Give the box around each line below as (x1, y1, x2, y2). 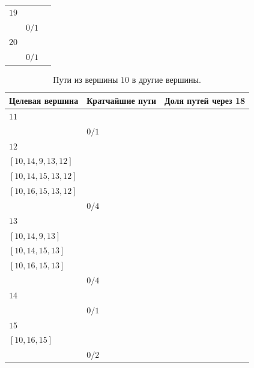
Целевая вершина (9, 94, 79, 106)
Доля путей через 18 (165, 94, 246, 106)
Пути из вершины (53, 73, 118, 86)
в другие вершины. (132, 73, 201, 86)
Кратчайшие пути (86, 94, 157, 106)
